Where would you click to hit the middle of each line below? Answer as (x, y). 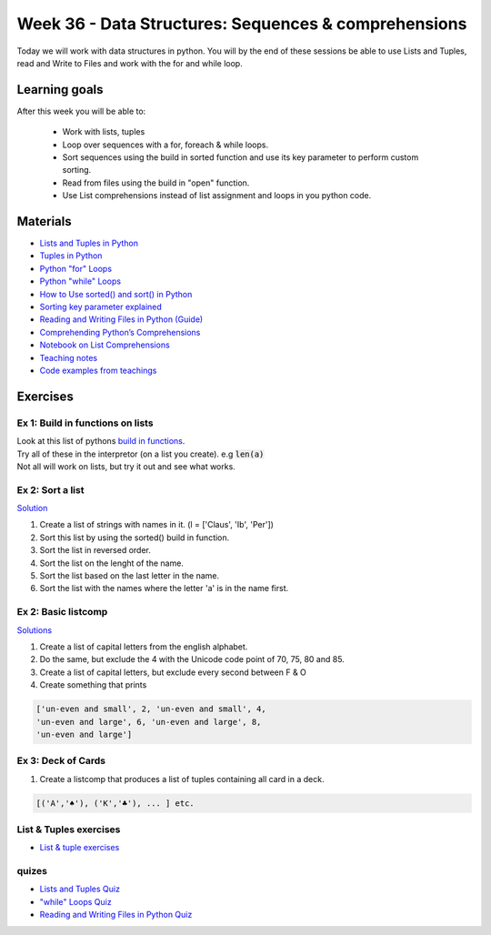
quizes (32, 871)
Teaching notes (69, 357)
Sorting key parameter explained (101, 307)
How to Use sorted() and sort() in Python (116, 294)
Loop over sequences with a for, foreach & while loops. (165, 145)
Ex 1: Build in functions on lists (85, 423)
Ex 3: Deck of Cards (61, 761)
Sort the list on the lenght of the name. (111, 563)
